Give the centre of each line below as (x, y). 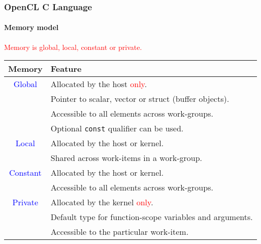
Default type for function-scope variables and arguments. (152, 217)
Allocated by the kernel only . (102, 202)
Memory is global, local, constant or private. (73, 47)
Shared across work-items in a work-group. (126, 158)
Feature (66, 69)
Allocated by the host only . (99, 84)
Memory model (31, 27)
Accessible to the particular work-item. (120, 232)
